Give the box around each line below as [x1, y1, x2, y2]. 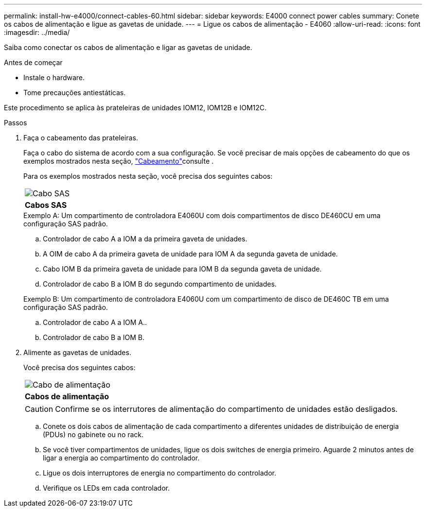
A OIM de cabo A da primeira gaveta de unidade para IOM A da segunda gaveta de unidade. [43, 250, 338, 258]
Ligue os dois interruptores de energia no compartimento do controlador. [43, 469, 276, 477]
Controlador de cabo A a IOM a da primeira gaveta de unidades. [43, 235, 248, 243]
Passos [4, 119, 27, 127]
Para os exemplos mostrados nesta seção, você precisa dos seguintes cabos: [23, 172, 273, 180]
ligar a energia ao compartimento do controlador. [43, 454, 200, 462]
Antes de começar [4, 58, 63, 67]
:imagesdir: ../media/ [4, 28, 70, 36]
